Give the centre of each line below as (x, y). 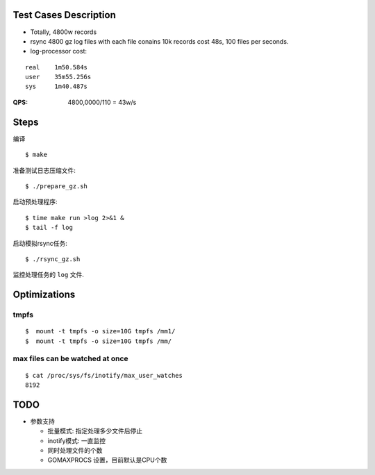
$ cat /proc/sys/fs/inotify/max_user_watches (104, 375)
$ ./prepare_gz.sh (57, 186)
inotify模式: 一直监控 (77, 440)
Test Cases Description (64, 15)
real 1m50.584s (57, 67)
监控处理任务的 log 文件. (49, 275)
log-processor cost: (58, 51)
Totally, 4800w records (64, 32)
